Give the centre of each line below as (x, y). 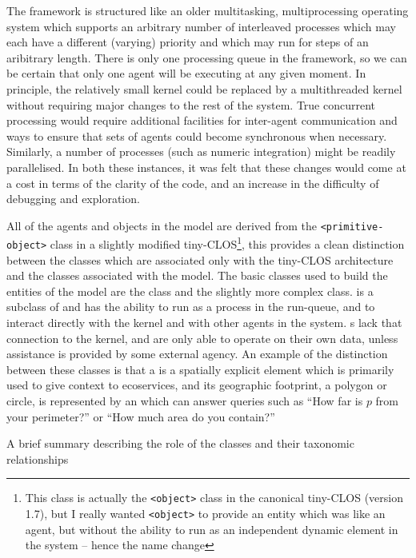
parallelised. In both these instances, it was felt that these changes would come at (206, 167)
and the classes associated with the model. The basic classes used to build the (197, 275)
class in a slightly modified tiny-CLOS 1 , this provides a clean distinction (227, 243)
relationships (38, 458)
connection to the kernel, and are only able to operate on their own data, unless (202, 338)
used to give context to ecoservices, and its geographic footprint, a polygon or (197, 385)
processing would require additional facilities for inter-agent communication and (202, 120)
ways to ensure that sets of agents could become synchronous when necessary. (197, 136)
